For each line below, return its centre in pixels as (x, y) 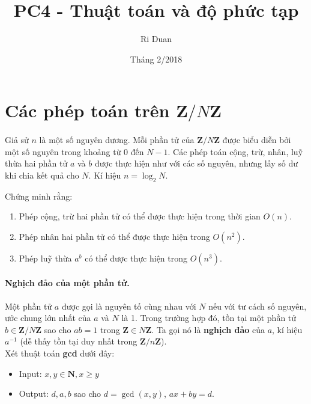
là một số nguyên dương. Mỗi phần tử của (117, 140)
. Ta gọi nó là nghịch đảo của (208, 329)
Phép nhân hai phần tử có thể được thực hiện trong (114, 236)
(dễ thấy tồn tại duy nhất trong (79, 341)
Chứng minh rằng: (39, 196)
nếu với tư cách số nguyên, (258, 306)
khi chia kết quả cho (42, 175)
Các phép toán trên (87, 110)
